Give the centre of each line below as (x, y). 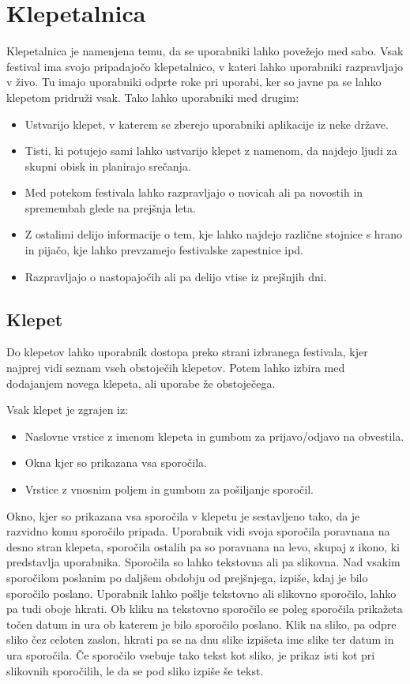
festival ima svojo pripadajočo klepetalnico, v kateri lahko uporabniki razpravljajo (205, 66)
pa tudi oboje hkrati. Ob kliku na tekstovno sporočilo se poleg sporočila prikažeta (205, 609)
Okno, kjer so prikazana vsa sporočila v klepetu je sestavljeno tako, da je (183, 515)
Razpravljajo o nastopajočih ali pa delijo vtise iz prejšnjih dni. (176, 276)
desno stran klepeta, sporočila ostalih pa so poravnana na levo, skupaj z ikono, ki (203, 546)
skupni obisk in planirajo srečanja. (108, 165)
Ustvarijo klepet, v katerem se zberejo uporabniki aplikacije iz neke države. (207, 124)
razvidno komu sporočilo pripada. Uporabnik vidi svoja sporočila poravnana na (198, 531)
